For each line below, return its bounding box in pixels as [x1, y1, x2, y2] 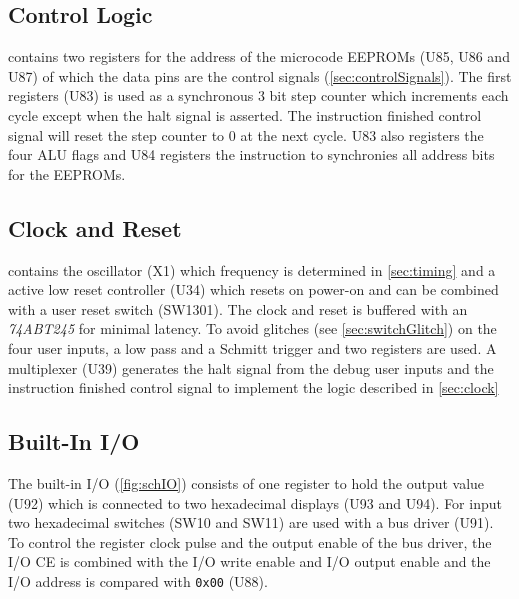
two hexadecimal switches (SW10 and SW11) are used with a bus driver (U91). [8, 512, 494, 533]
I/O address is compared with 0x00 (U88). [8, 570, 268, 591]
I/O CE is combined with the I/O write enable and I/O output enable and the [8, 551, 491, 572]
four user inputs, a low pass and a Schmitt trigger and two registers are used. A [8, 337, 497, 358]
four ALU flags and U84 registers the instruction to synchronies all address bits [8, 144, 495, 165]
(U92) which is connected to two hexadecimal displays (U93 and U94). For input [8, 492, 502, 513]
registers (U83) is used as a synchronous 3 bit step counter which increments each [8, 85, 509, 106]
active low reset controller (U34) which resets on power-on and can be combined [8, 279, 499, 300]
